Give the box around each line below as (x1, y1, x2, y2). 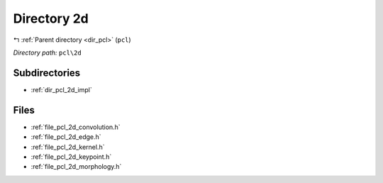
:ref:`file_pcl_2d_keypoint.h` (30, 152, 112, 161)
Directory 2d (13, 11, 89, 26)
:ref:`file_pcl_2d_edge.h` (30, 133, 102, 141)
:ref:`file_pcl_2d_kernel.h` (30, 143, 105, 151)
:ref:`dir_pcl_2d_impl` (30, 85, 92, 94)
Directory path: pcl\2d (13, 48, 82, 57)
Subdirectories (13, 67, 81, 79)
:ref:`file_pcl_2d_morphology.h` (30, 162, 122, 171)
